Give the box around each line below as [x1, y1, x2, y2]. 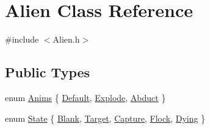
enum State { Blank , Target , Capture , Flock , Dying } [5, 111, 206, 124]
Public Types [5, 63, 90, 82]
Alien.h [52, 33, 80, 46]
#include [5, 33, 39, 46]
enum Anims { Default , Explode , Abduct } [5, 91, 166, 103]
